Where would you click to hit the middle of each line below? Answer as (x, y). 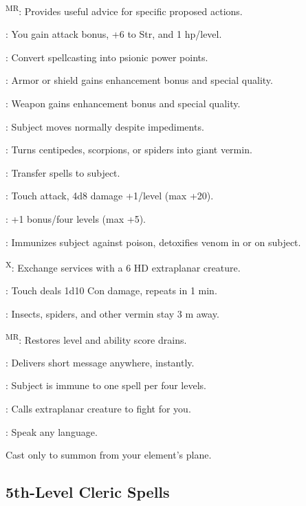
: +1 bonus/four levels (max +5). (76, 219)
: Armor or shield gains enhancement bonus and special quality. (139, 80)
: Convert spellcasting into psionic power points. (107, 57)
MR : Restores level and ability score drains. (96, 338)
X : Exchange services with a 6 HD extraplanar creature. (123, 266)
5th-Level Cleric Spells (88, 492)
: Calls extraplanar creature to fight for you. (98, 409)
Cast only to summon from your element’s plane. (109, 455)
